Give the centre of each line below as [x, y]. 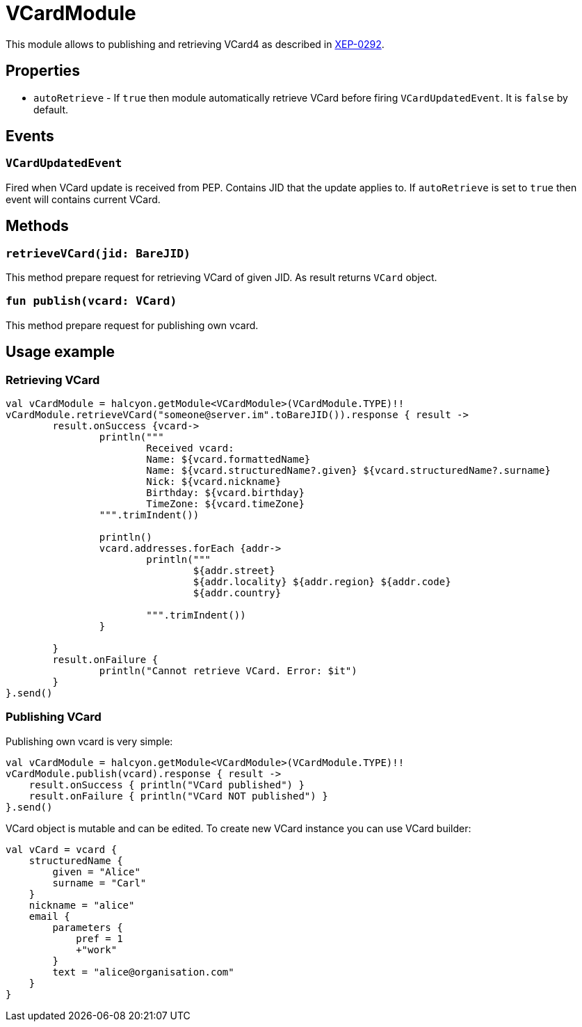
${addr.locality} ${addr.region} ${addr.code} [322, 582]
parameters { [88, 927]
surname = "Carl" [99, 883]
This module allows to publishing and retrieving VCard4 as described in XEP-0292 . [195, 44]
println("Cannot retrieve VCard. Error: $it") [228, 671]
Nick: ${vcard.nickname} [214, 481]
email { [49, 916]
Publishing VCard [54, 717]
